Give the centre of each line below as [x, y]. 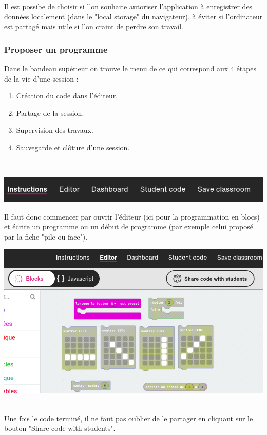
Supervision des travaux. [55, 130]
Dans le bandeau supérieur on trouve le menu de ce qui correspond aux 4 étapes [130, 68]
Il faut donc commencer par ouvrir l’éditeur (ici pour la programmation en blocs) [132, 216]
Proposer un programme [56, 49]
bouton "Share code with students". [60, 428]
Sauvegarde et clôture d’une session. [73, 147]
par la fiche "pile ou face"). [46, 236]
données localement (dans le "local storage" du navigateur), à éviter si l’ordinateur [133, 16]
